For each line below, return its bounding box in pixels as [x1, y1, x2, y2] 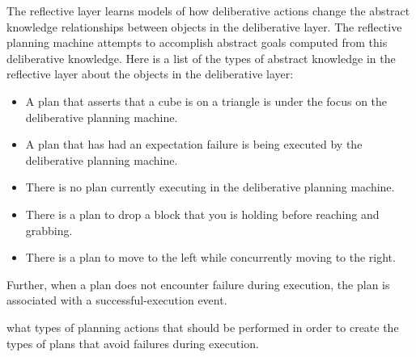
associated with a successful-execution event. [6, 292, 227, 309]
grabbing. [25, 221, 73, 238]
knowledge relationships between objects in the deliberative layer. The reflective [6, 18, 402, 35]
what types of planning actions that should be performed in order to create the [6, 318, 399, 335]
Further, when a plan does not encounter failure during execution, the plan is [6, 275, 390, 292]
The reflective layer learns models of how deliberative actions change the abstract [6, 2, 410, 19]
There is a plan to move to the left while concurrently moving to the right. [25, 249, 396, 266]
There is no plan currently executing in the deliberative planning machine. [25, 178, 395, 195]
